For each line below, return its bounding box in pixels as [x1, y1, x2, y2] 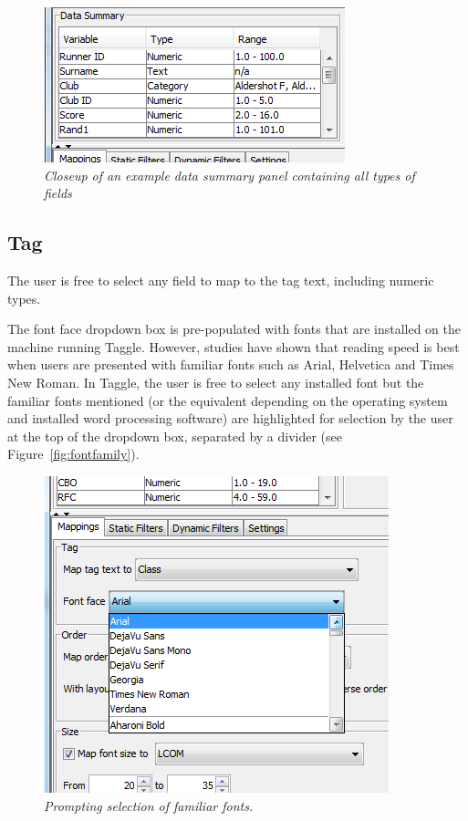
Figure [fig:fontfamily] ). [7, 444, 140, 463]
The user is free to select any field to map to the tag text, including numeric [7, 270, 434, 289]
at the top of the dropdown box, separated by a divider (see [7, 426, 343, 445]
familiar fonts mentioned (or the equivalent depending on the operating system [7, 390, 448, 410]
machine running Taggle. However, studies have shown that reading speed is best [7, 337, 460, 356]
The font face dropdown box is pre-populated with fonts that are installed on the [7, 319, 461, 338]
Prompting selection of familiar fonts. [44, 795, 254, 815]
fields [44, 183, 72, 203]
